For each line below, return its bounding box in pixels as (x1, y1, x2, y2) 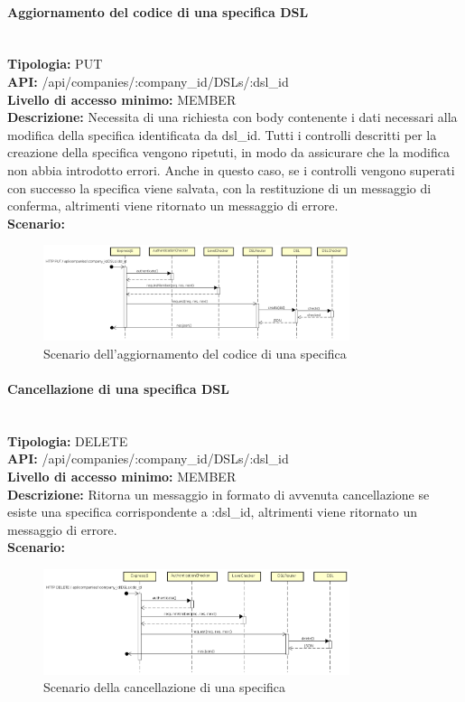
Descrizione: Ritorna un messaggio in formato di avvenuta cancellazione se (7, 484, 430, 503)
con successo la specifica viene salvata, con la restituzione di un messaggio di (7, 178, 432, 197)
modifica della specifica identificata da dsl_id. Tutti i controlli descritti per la (7, 125, 437, 144)
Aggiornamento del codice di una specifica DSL (7, 2, 309, 21)
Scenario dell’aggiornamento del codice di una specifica (43, 343, 347, 362)
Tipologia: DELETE (7, 431, 128, 450)
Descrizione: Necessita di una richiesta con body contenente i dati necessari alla (7, 108, 458, 126)
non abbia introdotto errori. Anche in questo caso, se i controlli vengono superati (7, 160, 455, 179)
